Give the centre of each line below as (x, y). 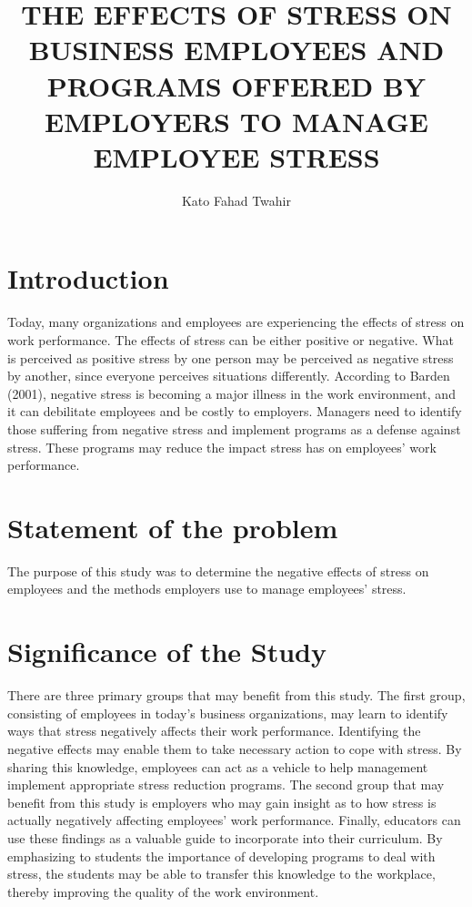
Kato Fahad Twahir (236, 200)
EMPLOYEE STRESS (236, 156)
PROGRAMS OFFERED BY (236, 85)
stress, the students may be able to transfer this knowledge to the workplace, (221, 874)
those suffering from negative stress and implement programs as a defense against (234, 428)
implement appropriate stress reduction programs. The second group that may (226, 785)
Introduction (88, 278)
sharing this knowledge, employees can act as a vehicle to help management (218, 766)
